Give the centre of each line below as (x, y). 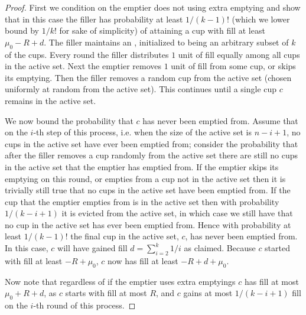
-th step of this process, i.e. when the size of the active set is (142, 132)
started (277, 248)
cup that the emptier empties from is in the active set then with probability (142, 201)
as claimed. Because (220, 248)
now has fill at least (143, 260)
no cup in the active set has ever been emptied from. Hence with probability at (148, 224)
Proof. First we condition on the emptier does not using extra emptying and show (153, 7)
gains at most (208, 293)
